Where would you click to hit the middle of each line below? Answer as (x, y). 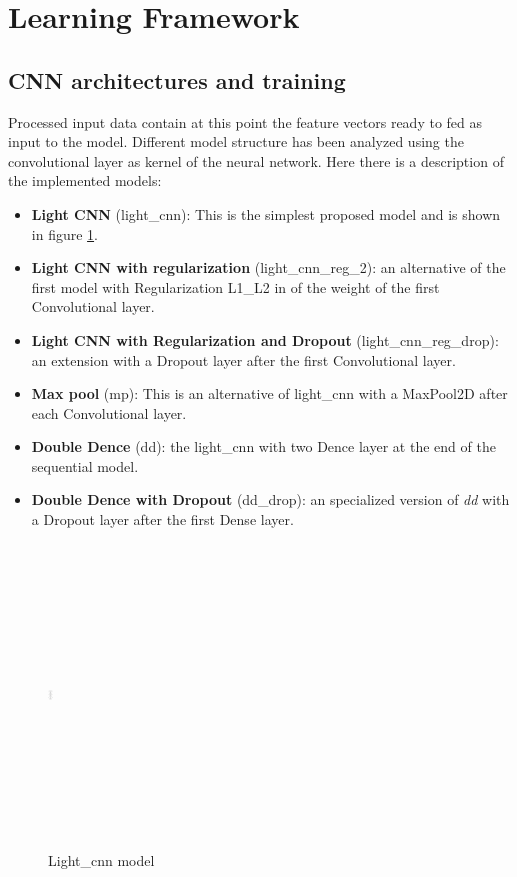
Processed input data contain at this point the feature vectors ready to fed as (245, 121)
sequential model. (85, 465)
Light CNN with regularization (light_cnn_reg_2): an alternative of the (268, 267)
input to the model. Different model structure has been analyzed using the (236, 141)
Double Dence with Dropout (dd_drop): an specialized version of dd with (270, 499)
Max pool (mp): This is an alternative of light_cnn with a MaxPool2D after (269, 393)
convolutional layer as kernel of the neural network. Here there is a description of (256, 160)
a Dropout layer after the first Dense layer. (162, 519)
